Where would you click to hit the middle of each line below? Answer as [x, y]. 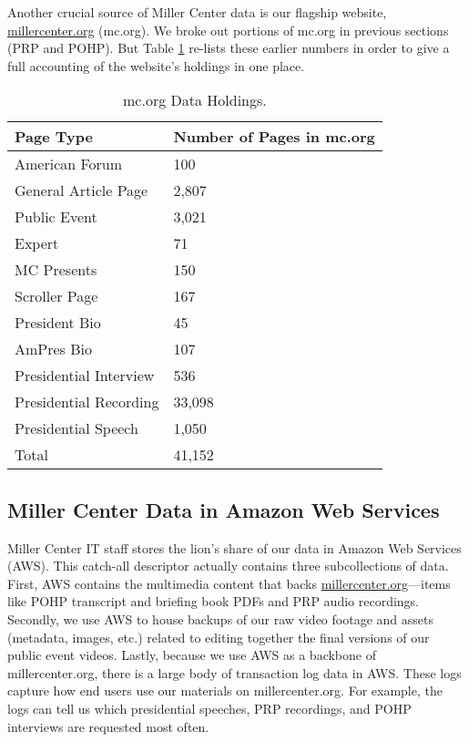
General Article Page [82, 191]
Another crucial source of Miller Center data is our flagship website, [197, 12]
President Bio [58, 323]
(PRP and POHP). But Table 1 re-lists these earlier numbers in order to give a [229, 48]
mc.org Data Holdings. [195, 100]
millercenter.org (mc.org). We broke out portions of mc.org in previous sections [228, 30]
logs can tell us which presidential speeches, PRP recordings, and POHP [209, 708]
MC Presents [56, 270]
